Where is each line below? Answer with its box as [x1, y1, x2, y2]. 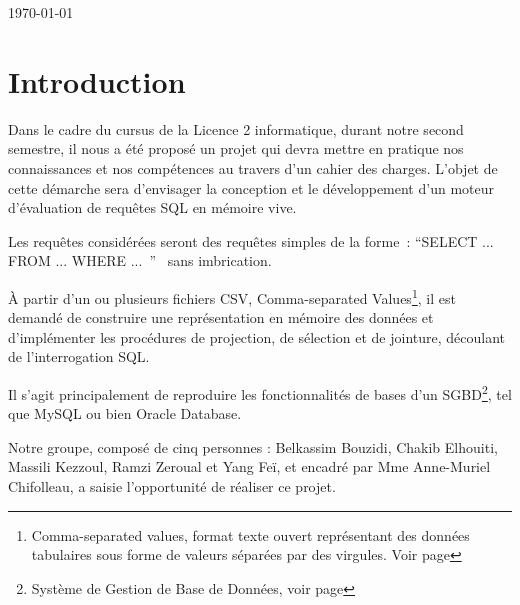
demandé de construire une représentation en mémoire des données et [8, 307, 434, 328]
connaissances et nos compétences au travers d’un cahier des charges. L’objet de [8, 157, 498, 178]
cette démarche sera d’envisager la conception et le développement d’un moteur [8, 177, 494, 198]
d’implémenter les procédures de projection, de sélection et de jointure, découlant [8, 326, 506, 347]
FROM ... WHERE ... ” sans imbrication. [8, 250, 272, 271]
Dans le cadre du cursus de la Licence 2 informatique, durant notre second [8, 118, 464, 139]
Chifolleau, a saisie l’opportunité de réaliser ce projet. [8, 475, 336, 496]
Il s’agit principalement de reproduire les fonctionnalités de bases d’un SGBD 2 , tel [8, 380, 512, 404]
